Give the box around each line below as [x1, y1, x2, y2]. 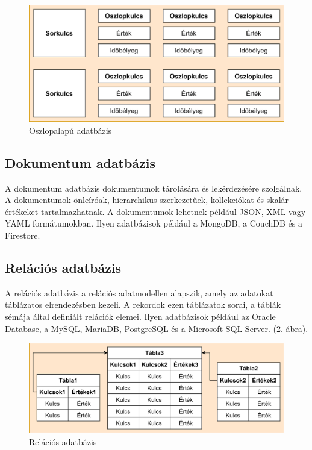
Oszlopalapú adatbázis [29, 123, 112, 136]
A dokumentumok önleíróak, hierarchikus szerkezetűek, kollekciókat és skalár [5, 193, 289, 206]
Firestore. [5, 228, 40, 241]
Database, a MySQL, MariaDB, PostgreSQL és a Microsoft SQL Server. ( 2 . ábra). [5, 322, 308, 334]
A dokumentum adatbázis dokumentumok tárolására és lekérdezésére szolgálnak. [5, 181, 302, 194]
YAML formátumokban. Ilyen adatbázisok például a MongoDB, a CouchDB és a [5, 217, 302, 230]
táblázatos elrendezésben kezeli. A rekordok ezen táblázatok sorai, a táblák [5, 298, 281, 311]
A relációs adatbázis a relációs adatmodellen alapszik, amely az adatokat [5, 286, 273, 299]
